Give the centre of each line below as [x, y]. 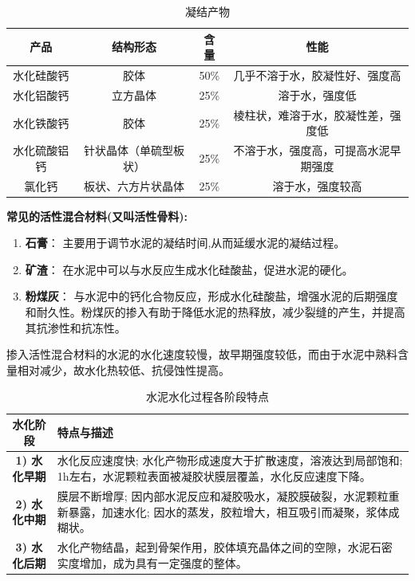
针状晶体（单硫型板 [134, 150]
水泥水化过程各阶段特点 [207, 396]
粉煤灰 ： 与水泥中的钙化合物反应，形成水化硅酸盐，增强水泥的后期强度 [211, 296]
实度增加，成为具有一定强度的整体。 [152, 562]
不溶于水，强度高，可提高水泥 [312, 150]
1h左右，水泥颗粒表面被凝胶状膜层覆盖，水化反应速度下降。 [214, 476]
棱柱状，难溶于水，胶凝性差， [312, 114]
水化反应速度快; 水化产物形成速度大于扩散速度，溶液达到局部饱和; [230, 460]
